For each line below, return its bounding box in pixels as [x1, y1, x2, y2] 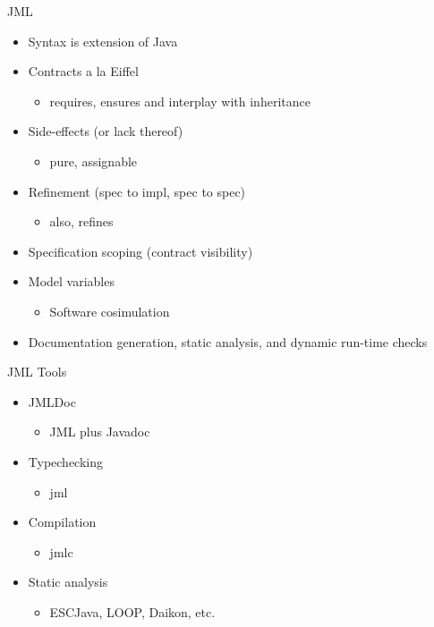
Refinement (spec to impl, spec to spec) [28, 182, 246, 200]
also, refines [49, 212, 114, 231]
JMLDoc [28, 392, 76, 411]
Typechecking [28, 452, 104, 470]
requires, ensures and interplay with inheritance [49, 91, 311, 110]
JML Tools [7, 362, 67, 381]
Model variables [28, 272, 115, 291]
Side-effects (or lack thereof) [28, 122, 183, 140]
